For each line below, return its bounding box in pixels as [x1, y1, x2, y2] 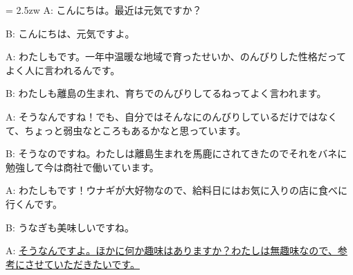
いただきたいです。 [53, 256, 140, 271]
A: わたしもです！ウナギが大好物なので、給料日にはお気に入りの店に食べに [6, 183, 347, 197]
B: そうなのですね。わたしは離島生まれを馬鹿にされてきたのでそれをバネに [6, 146, 347, 161]
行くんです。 [6, 196, 62, 211]
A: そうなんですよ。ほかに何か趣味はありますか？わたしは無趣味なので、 [6, 243, 338, 258]
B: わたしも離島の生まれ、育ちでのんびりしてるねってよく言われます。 [6, 86, 327, 100]
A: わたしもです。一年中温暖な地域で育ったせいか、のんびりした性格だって [6, 49, 347, 64]
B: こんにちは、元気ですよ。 [6, 26, 135, 40]
